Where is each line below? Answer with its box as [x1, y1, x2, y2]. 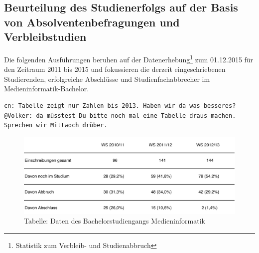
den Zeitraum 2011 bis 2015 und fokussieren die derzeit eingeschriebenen [4, 64, 226, 74]
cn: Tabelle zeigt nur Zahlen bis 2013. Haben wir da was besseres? [4, 102, 236, 110]
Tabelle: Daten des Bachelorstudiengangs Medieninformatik [24, 216, 205, 226]
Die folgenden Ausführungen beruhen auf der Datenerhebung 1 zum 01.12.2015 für [4, 52, 254, 64]
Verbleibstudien [4, 29, 87, 44]
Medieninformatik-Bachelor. [4, 83, 89, 94]
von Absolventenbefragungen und [4, 14, 180, 29]
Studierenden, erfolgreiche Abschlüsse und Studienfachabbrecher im [4, 73, 210, 84]
